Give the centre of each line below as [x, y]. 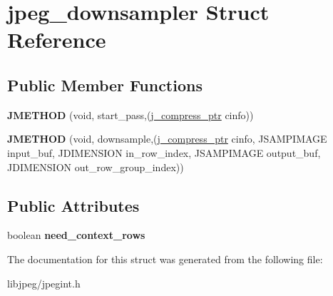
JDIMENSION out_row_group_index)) [96, 167]
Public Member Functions [105, 85]
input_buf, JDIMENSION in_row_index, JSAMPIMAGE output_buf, [164, 152]
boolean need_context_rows [76, 235]
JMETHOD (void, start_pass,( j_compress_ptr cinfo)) [130, 114]
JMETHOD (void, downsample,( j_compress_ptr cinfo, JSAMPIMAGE [167, 139]
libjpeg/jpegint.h [44, 283]
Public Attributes [73, 205]
